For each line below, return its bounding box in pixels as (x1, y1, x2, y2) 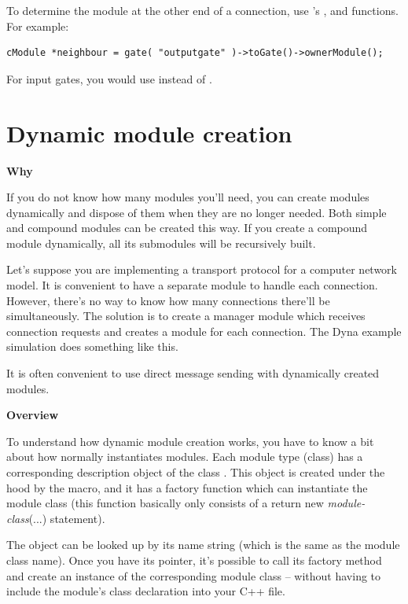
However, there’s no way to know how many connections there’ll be (6, 292, 330, 308)
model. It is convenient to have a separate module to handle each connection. (6, 277, 378, 293)
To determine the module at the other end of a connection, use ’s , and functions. (6, 2, 399, 18)
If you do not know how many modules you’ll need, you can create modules (6, 189, 369, 205)
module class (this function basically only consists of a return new (6, 495, 324, 511)
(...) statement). (28, 510, 105, 526)
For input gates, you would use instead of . (6, 70, 212, 87)
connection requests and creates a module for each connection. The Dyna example (6, 322, 402, 339)
